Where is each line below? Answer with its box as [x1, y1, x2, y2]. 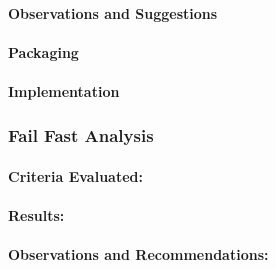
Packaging [8, 41, 79, 62]
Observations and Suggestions [8, 2, 218, 23]
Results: [8, 205, 65, 226]
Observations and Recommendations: [8, 244, 269, 265]
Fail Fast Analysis [8, 123, 154, 148]
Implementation [8, 80, 120, 101]
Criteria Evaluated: [8, 166, 143, 186]
